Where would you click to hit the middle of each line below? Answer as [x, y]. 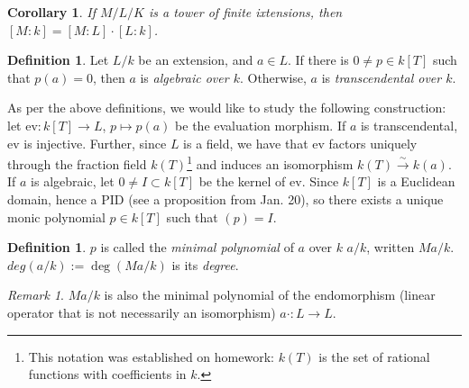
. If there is [318, 60]
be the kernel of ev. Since [269, 181]
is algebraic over [184, 77]
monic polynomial [56, 217]
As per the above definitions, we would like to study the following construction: [227, 108]
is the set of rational [374, 356]
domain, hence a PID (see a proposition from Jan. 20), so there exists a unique [225, 199]
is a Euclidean [416, 181]
